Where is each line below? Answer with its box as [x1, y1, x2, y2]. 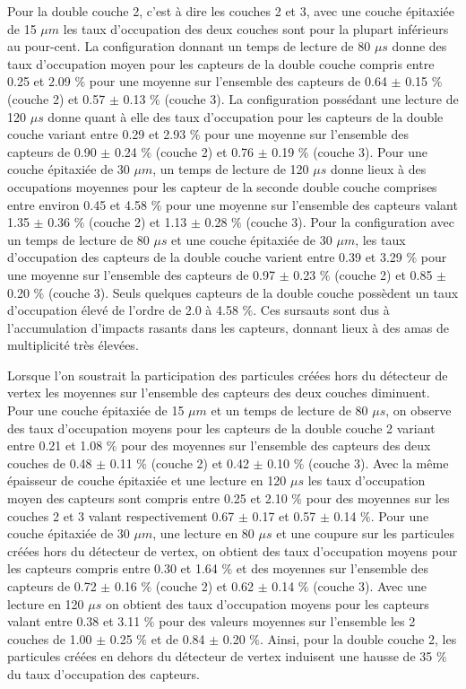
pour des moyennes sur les [306, 489, 450, 508]
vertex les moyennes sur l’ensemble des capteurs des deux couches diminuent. [7, 383, 430, 402]
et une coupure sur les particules [276, 524, 454, 543]
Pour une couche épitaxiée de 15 [7, 401, 185, 420]
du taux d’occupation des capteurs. [7, 664, 200, 683]
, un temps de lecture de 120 [152, 160, 309, 179]
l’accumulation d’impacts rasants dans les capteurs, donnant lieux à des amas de [7, 318, 450, 336]
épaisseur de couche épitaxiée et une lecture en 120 [7, 471, 287, 490]
